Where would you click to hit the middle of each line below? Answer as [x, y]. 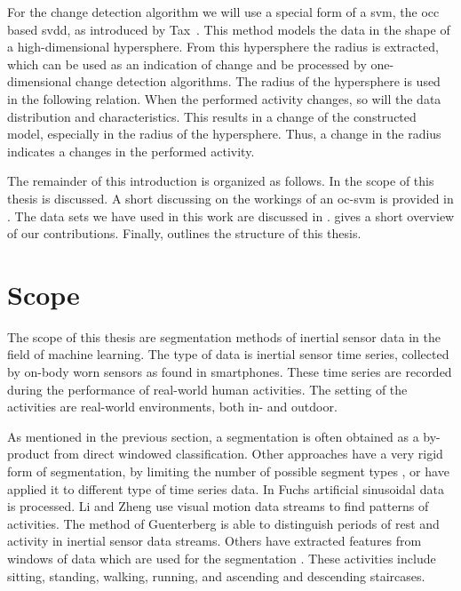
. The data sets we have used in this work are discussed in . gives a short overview [231, 216]
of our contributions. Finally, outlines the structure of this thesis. [184, 233]
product [28, 454]
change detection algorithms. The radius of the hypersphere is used [258, 81]
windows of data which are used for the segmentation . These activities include [222, 558]
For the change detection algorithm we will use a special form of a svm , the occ [223, 12]
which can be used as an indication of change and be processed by [187, 64]
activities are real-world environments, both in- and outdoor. [172, 407]
